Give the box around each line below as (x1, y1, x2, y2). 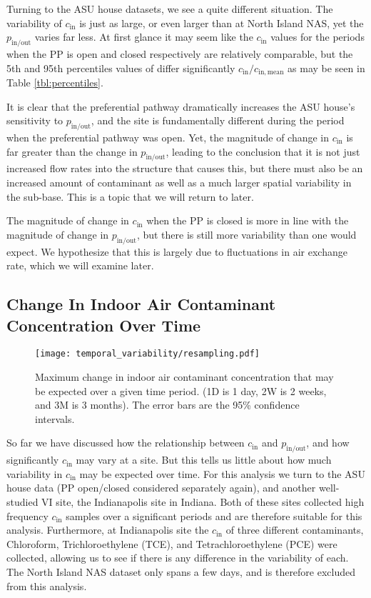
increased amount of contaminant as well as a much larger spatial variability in (6, 175, 352, 189)
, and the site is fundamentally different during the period (91, 113, 345, 128)
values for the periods (270, 29, 365, 44)
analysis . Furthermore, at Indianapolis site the (6, 522, 209, 537)
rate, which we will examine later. (6, 258, 154, 273)
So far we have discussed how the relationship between (6, 435, 245, 450)
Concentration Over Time (6, 314, 201, 336)
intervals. (35, 411, 75, 426)
